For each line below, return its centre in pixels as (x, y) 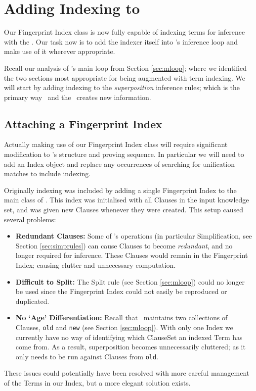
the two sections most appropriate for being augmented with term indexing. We (125, 77)
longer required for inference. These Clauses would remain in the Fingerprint (132, 255)
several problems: (30, 219)
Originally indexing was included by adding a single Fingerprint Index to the (120, 190)
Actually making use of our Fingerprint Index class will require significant (116, 144)
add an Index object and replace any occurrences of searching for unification (120, 164)
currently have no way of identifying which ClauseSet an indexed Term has (129, 337)
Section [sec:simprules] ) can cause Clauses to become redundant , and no (124, 245)
